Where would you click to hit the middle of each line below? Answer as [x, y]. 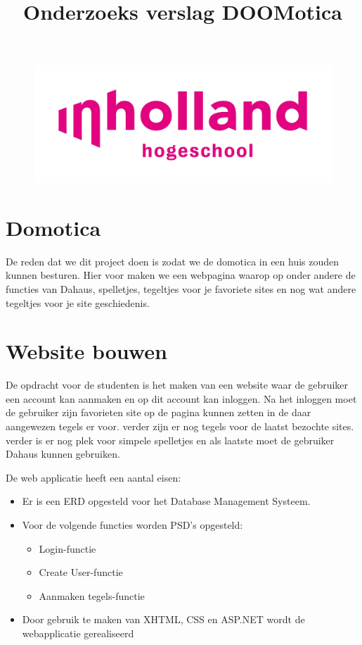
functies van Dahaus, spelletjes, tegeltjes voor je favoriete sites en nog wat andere [181, 288]
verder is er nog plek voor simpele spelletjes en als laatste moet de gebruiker [170, 440]
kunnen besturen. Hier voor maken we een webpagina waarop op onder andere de [181, 275]
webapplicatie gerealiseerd [78, 633]
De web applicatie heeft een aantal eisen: [93, 477]
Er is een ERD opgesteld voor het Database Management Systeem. [166, 501]
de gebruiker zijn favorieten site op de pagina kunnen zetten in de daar [159, 412]
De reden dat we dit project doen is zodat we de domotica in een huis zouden [173, 261]
